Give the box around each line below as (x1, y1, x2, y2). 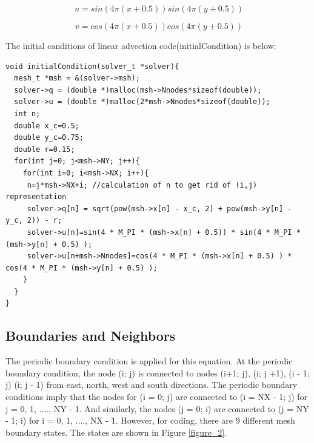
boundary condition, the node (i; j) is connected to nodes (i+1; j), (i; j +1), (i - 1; (5, 366, 310, 379)
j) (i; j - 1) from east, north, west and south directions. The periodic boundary (5, 378, 298, 391)
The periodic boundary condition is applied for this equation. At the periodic (5, 355, 293, 367)
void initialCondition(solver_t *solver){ (5, 62, 179, 71)
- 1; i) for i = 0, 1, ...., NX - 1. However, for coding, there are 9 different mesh (5, 414, 295, 427)
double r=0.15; (14, 145, 75, 154)
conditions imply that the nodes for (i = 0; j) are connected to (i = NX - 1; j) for (5, 390, 308, 403)
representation (5, 192, 67, 202)
